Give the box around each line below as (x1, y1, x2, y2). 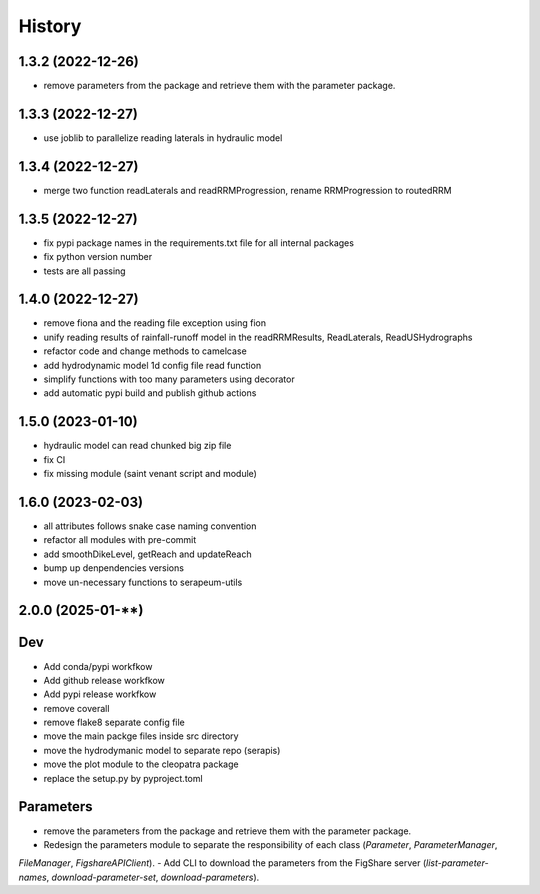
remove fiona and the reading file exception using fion (43, 317, 267, 329)
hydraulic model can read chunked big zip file (43, 440, 232, 452)
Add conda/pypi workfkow (43, 660, 153, 672)
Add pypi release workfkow (43, 688, 157, 700)
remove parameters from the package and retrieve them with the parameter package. (43, 80, 396, 92)
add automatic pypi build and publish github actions (43, 387, 257, 399)
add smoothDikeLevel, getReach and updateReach (43, 548, 252, 560)
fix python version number (43, 251, 153, 263)
